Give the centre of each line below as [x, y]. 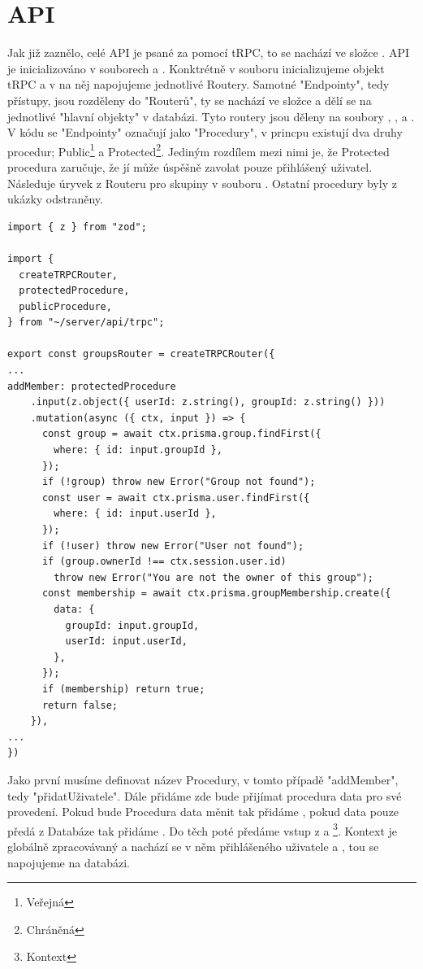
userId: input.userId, [126, 642]
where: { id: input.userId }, [135, 514]
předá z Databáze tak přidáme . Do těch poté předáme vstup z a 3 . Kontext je [203, 829]
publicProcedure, [65, 306]
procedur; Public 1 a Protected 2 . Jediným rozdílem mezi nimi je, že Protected [199, 150]
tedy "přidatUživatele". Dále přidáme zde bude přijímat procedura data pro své [205, 795]
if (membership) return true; [123, 689]
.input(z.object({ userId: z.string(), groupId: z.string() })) [208, 402]
